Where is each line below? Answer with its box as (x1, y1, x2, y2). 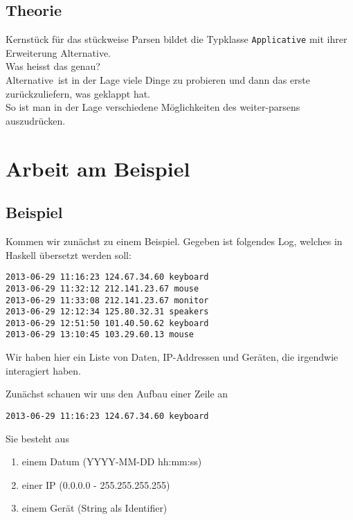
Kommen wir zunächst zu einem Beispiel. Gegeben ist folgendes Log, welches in (6, 234, 343, 248)
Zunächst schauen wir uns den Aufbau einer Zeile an (6, 386, 228, 401)
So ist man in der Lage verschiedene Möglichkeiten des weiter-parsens (6, 100, 300, 114)
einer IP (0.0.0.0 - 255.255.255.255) (21, 477, 170, 492)
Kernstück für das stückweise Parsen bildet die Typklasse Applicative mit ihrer (6, 32, 347, 46)
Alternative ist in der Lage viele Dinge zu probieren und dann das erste (6, 73, 310, 87)
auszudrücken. (6, 113, 66, 127)
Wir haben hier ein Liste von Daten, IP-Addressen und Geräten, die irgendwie (6, 350, 338, 364)
